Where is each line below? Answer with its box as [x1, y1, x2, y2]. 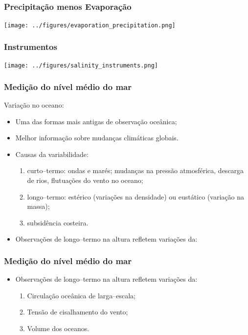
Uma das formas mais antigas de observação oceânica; [15, 116, 177, 126]
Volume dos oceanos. [27, 323, 90, 333]
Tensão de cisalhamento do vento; [27, 307, 128, 317]
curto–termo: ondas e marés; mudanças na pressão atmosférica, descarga [27, 165, 244, 176]
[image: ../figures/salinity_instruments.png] [4, 62, 158, 69]
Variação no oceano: [4, 99, 64, 110]
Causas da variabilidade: [15, 149, 89, 159]
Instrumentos [4, 40, 57, 52]
